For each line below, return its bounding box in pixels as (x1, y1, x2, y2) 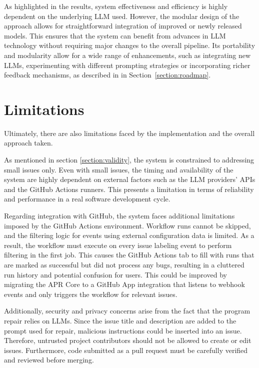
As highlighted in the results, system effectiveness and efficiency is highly (4, 1, 228, 11)
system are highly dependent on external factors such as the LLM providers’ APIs (4, 174, 255, 184)
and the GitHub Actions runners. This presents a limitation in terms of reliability (4, 183, 254, 194)
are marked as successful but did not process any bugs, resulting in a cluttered (4, 259, 244, 269)
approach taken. (4, 137, 53, 148)
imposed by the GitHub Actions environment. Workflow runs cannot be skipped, (4, 220, 251, 230)
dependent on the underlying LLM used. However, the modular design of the (4, 10, 239, 21)
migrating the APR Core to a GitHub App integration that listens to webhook (4, 279, 245, 289)
